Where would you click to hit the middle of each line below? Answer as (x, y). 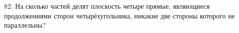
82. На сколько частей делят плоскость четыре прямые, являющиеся (107, 6)
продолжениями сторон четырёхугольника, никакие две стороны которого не (119, 15)
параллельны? (25, 25)
